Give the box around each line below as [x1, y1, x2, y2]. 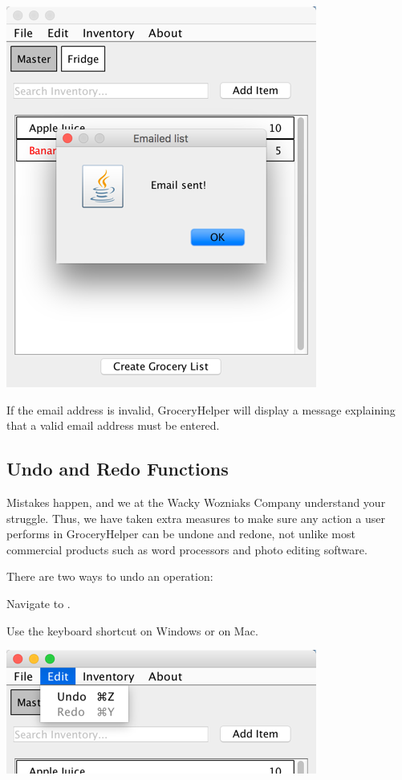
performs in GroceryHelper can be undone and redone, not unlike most [6, 525, 355, 542]
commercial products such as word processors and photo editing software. [6, 541, 367, 557]
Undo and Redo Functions [6, 456, 229, 481]
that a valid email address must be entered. [6, 417, 220, 434]
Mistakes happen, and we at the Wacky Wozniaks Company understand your [6, 493, 386, 510]
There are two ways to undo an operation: [6, 568, 213, 585]
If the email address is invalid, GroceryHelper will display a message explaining [6, 401, 396, 418]
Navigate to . [6, 594, 71, 611]
